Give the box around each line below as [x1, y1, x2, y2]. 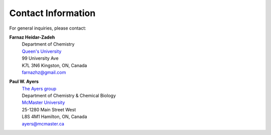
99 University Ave [22, 55, 59, 61]
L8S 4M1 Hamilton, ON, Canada [22, 113, 87, 120]
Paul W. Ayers [9, 78, 39, 85]
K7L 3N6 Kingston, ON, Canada [22, 62, 87, 68]
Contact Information [9, 8, 96, 19]
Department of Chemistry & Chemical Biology [22, 93, 116, 99]
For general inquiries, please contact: [9, 25, 86, 31]
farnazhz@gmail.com [22, 69, 66, 75]
